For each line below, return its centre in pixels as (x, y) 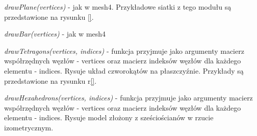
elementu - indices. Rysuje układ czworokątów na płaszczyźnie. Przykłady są (124, 70)
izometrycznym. (29, 127)
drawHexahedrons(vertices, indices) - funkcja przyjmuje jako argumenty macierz (128, 98)
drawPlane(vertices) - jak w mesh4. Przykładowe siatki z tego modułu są (118, 7)
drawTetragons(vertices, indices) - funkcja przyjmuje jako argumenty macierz (124, 50)
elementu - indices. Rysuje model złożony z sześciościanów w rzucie (109, 117)
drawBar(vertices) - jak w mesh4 (55, 34)
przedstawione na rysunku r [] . (50, 80)
